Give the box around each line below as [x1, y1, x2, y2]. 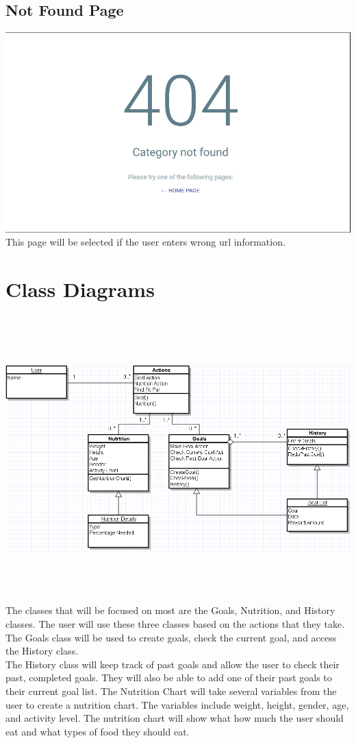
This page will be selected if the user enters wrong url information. [5, 235, 285, 249]
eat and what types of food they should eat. [5, 724, 190, 738]
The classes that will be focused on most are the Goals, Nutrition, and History [5, 603, 335, 617]
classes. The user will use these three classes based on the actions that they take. [5, 616, 345, 630]
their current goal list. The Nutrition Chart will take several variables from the [5, 683, 337, 698]
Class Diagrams [5, 275, 155, 303]
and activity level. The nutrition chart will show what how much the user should [5, 711, 344, 725]
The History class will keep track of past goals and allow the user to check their [5, 657, 340, 671]
